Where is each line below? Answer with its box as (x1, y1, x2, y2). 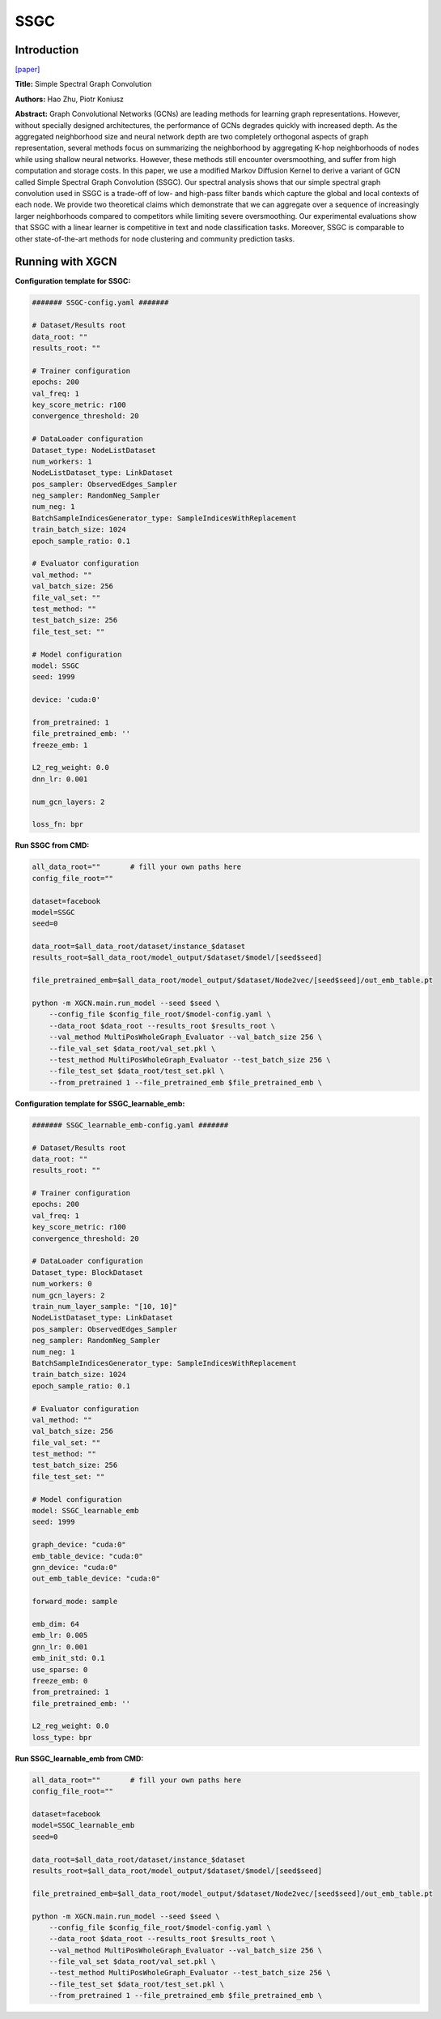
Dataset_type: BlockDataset (32, 1268, 143, 1277)
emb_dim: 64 (32, 1619, 80, 1628)
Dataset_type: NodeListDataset (32, 446, 157, 455)
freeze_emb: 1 (32, 740, 88, 750)
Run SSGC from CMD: (15, 841, 90, 850)
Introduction (15, 43, 79, 57)
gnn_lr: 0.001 (32, 1642, 88, 1651)
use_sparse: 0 (32, 1665, 88, 1674)
